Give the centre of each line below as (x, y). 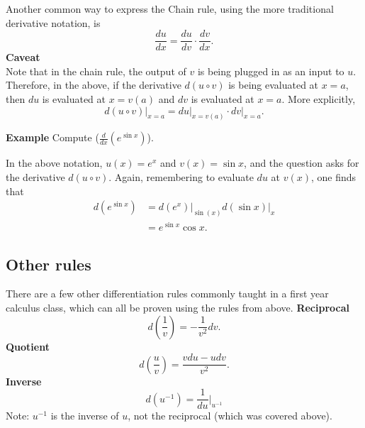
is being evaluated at (274, 85)
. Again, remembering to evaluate (181, 177)
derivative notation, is (53, 22)
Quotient (28, 346)
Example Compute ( (52, 137)
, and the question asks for (302, 163)
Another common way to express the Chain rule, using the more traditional (170, 9)
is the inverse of (85, 416)
